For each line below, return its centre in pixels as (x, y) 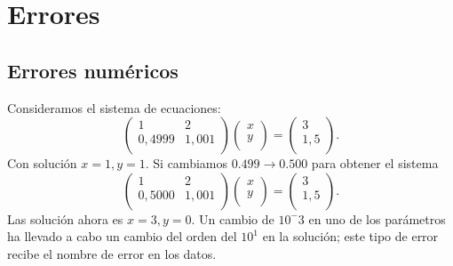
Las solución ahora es (65, 218)
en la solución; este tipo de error (350, 236)
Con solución (42, 163)
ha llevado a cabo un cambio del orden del (122, 236)
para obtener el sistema (375, 163)
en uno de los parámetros (377, 218)
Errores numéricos (93, 70)
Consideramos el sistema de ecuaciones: (114, 107)
